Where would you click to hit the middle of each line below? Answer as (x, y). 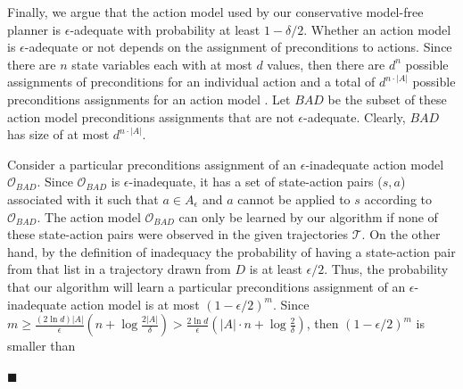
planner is (34, 29)
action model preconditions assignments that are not (151, 116)
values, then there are (326, 64)
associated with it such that (83, 199)
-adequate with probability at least (165, 29)
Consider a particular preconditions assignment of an (152, 164)
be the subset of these (387, 99)
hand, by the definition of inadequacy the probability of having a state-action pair (231, 251)
